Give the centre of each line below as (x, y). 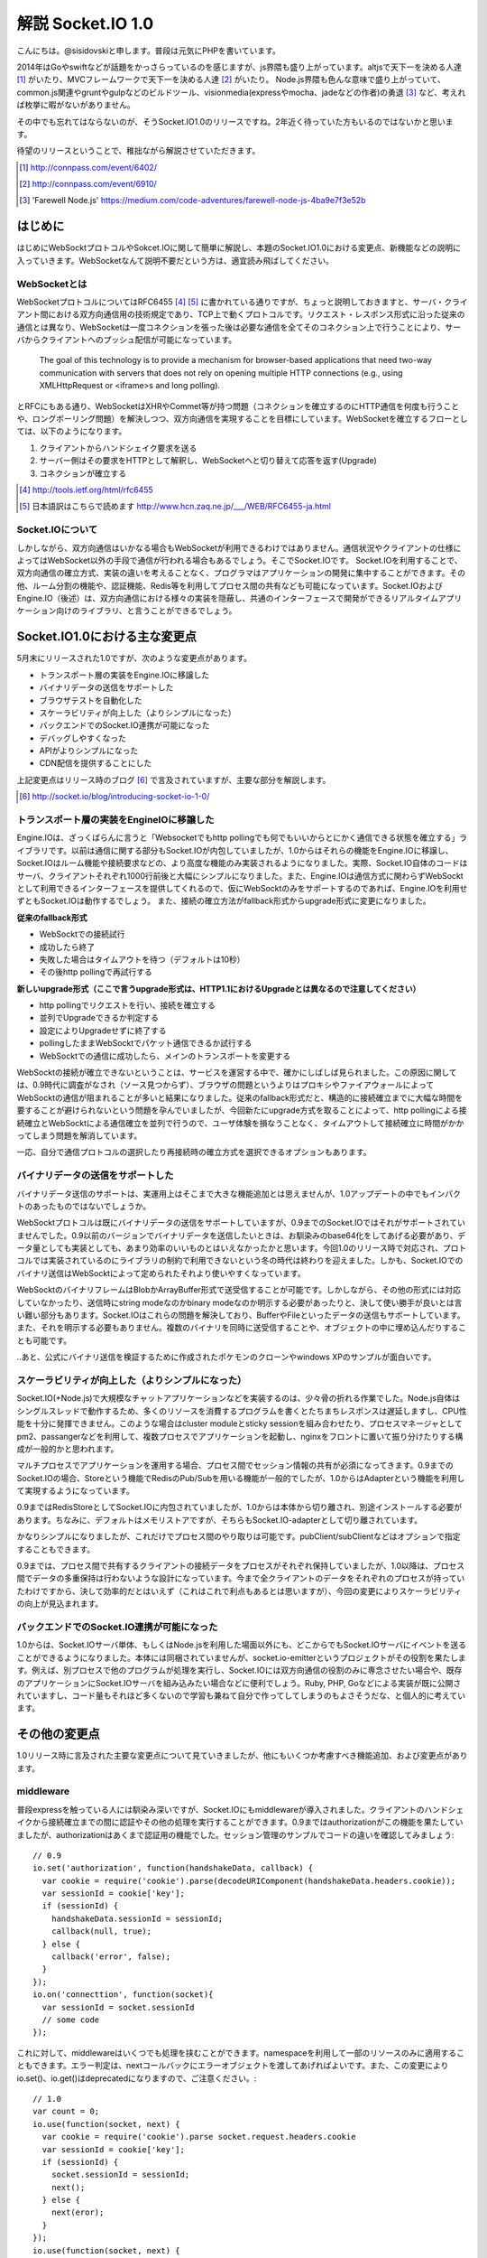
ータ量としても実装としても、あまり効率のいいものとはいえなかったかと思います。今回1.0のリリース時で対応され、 (230, 1248)
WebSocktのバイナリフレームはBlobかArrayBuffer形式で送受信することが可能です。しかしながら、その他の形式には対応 (239, 1290)
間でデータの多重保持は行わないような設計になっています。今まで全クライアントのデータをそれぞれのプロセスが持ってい (241, 1578)
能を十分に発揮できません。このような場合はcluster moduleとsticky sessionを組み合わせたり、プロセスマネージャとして (240, 1423)
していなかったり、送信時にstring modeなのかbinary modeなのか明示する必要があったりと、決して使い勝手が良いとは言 (239, 1302)
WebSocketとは (52, 284)
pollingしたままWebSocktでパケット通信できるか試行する (146, 1043)
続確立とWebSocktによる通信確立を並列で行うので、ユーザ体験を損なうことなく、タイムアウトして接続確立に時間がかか (240, 1123)
